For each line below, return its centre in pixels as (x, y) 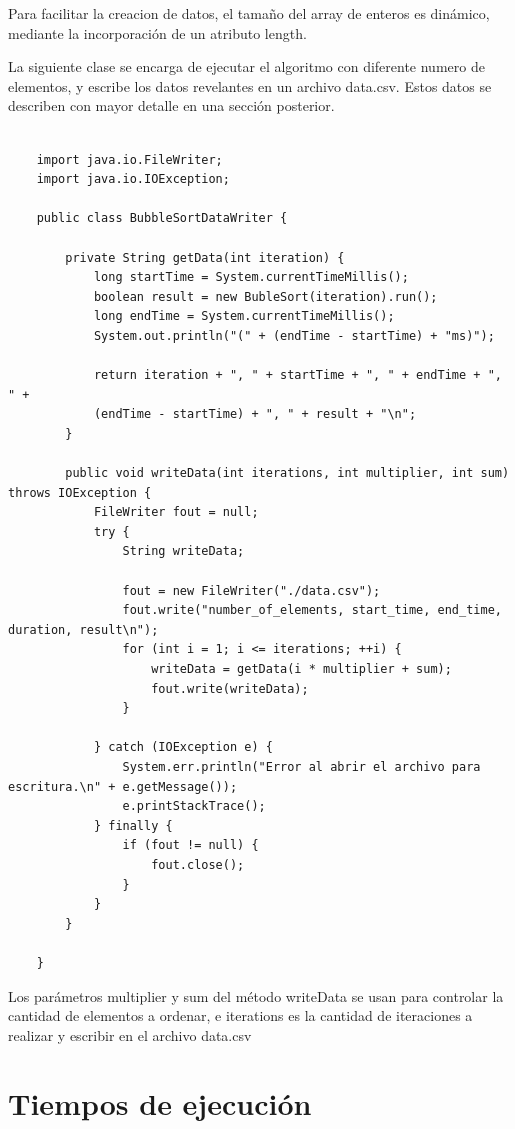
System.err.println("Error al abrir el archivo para (301, 766)
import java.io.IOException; (133, 179)
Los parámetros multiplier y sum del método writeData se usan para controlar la (256, 995)
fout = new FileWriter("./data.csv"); (251, 590)
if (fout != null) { (190, 845)
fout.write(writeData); (230, 688)
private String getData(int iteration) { (205, 257)
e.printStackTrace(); (194, 806)
